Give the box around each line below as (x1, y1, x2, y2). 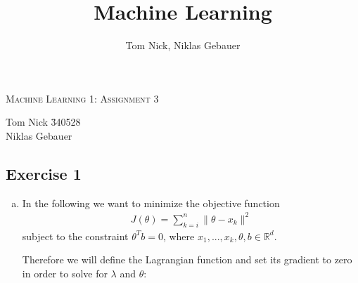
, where (162, 228, 195, 243)
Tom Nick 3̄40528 (6, 114, 81, 129)
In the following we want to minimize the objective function (22, 195, 280, 210)
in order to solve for (22, 265, 108, 280)
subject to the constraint (22, 228, 129, 243)
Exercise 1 (6, 162, 82, 184)
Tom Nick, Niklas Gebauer (125, 38, 241, 53)
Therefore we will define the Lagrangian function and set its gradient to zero (22, 252, 352, 267)
